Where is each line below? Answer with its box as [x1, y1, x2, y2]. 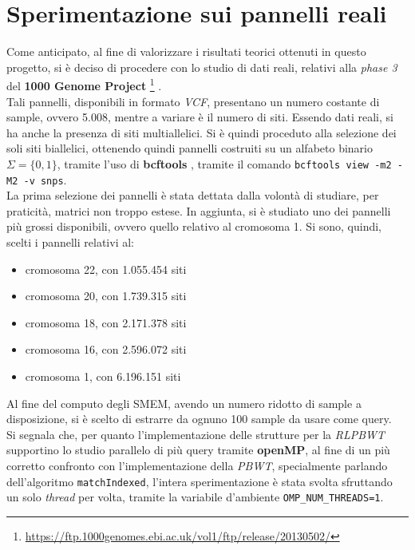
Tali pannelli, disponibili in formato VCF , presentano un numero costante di [6, 93, 380, 109]
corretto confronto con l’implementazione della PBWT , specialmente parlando [6, 457, 388, 473]
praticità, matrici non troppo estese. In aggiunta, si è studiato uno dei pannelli [6, 202, 391, 219]
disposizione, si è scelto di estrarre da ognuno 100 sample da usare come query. [6, 410, 392, 427]
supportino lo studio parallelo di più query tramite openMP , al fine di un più [6, 441, 390, 458]
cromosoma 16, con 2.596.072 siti [25, 341, 187, 358]
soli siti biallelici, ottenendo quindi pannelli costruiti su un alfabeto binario [6, 140, 373, 156]
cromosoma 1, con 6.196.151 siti [25, 368, 181, 384]
